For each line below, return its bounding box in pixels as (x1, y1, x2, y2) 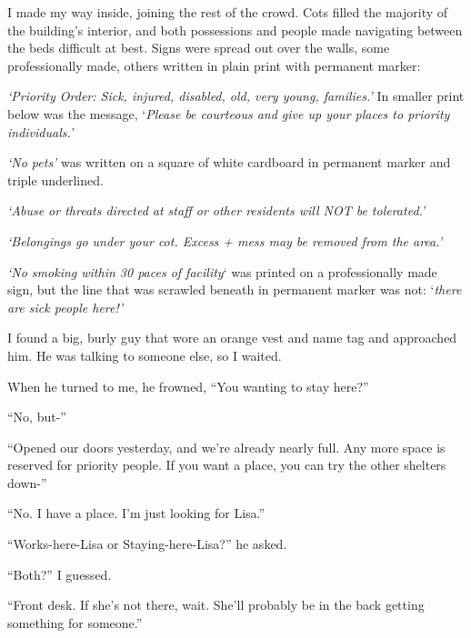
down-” (7, 473, 47, 492)
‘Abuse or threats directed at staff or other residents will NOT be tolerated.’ (7, 201, 426, 220)
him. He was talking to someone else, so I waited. (7, 345, 282, 364)
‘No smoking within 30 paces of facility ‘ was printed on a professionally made (7, 262, 437, 281)
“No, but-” (7, 407, 66, 426)
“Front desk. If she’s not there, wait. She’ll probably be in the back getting (7, 595, 425, 614)
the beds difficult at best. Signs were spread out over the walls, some (7, 38, 390, 57)
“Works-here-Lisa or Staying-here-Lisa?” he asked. (7, 534, 287, 553)
